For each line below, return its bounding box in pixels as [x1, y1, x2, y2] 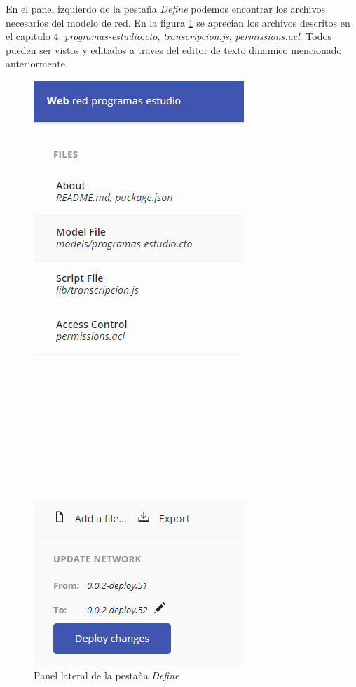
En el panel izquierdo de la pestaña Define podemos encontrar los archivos [6, 1, 325, 15]
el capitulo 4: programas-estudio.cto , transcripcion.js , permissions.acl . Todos [6, 29, 332, 43]
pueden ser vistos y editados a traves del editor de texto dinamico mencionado [6, 42, 342, 57]
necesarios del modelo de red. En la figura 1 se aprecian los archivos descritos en [6, 15, 350, 29]
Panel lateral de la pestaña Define [34, 667, 179, 682]
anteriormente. [6, 56, 68, 71]
